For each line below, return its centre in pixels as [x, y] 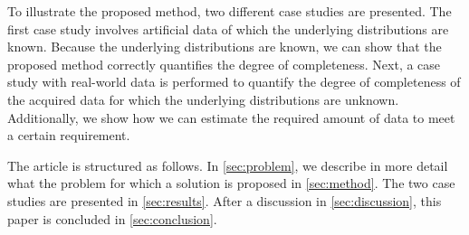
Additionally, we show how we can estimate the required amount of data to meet [231, 117]
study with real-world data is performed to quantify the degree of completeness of [234, 82]
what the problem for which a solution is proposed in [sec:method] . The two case [231, 183]
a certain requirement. [69, 135]
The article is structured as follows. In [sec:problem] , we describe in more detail [228, 165]
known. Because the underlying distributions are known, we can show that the [225, 47]
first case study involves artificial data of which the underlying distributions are [228, 28]
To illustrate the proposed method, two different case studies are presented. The [230, 11]
